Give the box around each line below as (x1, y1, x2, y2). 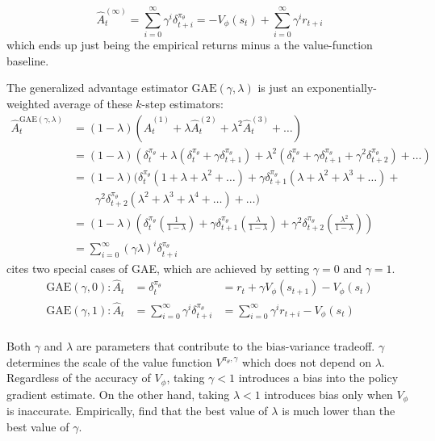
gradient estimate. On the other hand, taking (6, 385, 230, 402)
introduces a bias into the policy (238, 369, 399, 386)
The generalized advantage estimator (6, 79, 188, 96)
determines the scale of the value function (6, 353, 212, 370)
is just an (257, 79, 303, 96)
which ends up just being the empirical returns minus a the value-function (6, 36, 373, 53)
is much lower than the (282, 402, 395, 419)
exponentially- (307, 79, 377, 96)
